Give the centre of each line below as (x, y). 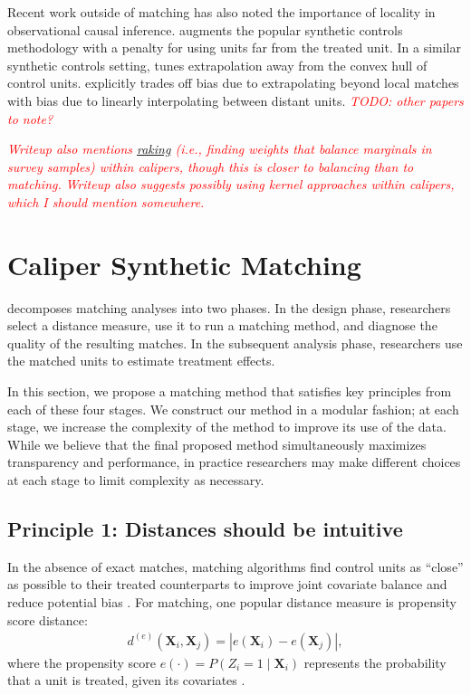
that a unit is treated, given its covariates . (126, 680)
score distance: (48, 619)
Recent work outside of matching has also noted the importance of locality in (221, 12)
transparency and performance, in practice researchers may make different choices (234, 462)
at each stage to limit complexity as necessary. (136, 480)
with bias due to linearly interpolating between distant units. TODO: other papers (235, 100)
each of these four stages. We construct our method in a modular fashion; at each (233, 409)
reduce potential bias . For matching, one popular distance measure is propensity (232, 601)
